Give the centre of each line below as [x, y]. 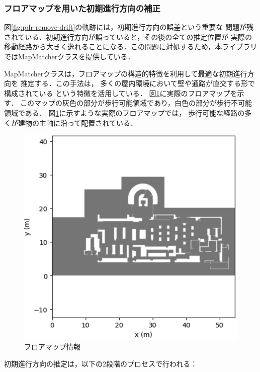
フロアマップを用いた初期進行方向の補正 [82, 8]
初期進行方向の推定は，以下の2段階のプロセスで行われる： [101, 363]
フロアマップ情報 [52, 347]
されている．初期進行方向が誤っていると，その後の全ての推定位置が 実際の [128, 36]
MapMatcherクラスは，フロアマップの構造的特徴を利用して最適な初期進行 [126, 73]
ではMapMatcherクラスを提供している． [69, 56]
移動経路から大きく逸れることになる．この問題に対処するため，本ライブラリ [131, 46]
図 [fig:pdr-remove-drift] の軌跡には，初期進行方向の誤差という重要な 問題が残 [129, 27]
